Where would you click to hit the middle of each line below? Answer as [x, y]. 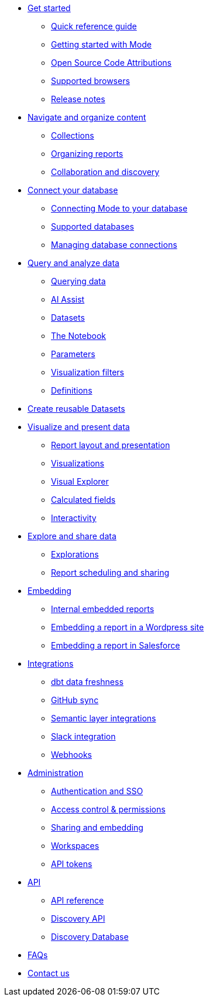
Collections [73, 135]
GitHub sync [75, 700]
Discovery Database [90, 937]
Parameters [73, 354]
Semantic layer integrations [104, 718]
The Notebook [79, 336]
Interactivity [74, 518]
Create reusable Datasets [76, 409]
